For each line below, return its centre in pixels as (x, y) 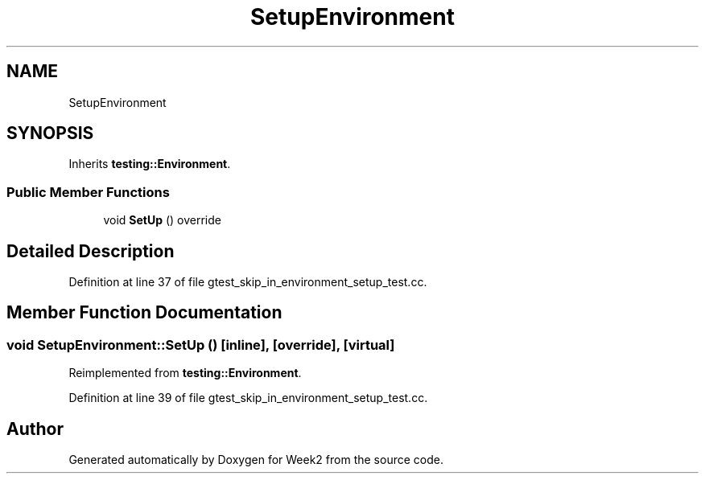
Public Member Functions (88, 192)
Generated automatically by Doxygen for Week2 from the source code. (256, 460)
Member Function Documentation (144, 313)
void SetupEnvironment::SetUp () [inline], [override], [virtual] (201, 345)
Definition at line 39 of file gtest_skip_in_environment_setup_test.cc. (248, 398)
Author (35, 429)
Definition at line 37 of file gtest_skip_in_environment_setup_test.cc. (248, 282)
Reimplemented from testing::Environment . (185, 373)
